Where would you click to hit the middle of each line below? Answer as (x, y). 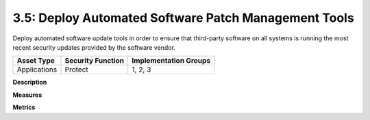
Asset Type (36, 61)
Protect (76, 70)
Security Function (95, 61)
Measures (27, 95)
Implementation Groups (171, 61)
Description (30, 82)
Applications (37, 70)
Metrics (24, 107)
